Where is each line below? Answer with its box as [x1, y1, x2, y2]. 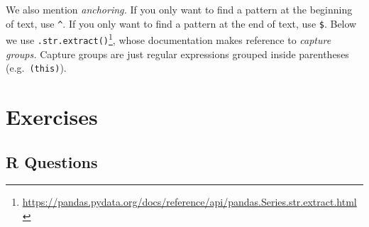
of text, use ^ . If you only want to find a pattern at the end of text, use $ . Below [6, 16, 357, 31]
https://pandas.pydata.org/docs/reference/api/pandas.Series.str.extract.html [22, 194, 357, 209]
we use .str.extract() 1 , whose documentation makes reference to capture [6, 31, 331, 47]
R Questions [6, 150, 98, 172]
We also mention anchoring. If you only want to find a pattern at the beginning [6, 2, 353, 16]
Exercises [6, 102, 98, 131]
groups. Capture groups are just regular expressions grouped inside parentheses [6, 46, 349, 61]
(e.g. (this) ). [6, 60, 67, 75]
